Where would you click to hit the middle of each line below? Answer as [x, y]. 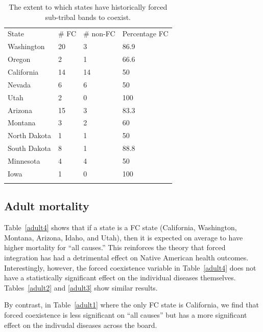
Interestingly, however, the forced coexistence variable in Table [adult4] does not [130, 267]
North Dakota [30, 135]
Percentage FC [145, 34]
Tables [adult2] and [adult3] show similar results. [81, 287]
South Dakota [29, 148]
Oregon [19, 59]
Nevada [19, 84]
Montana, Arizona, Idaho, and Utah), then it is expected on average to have [124, 237]
